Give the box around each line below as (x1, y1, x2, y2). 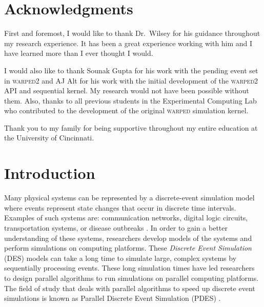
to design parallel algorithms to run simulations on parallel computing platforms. (4, 272, 259, 283)
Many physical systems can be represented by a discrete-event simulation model (4, 192, 255, 203)
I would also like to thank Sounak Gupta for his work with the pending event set (4, 65, 258, 75)
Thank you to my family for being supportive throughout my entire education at (4, 122, 258, 133)
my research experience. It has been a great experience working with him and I (4, 37, 253, 48)
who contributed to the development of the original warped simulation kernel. (4, 105, 249, 116)
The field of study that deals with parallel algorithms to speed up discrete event (4, 282, 255, 293)
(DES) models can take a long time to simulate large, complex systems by (4, 252, 237, 263)
